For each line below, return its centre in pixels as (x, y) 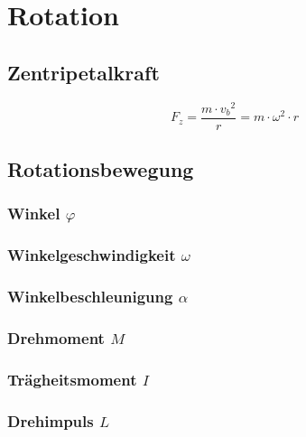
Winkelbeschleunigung (90, 297)
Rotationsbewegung (101, 169)
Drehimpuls (51, 420)
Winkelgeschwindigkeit (92, 255)
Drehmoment (56, 337)
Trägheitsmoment (72, 379)
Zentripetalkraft (83, 72)
